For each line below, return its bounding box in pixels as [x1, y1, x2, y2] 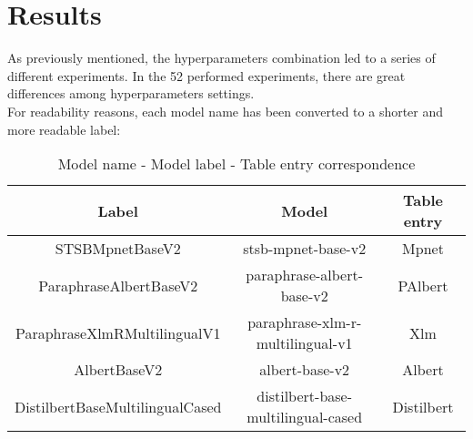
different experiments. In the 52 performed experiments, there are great [7, 66, 406, 85]
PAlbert [398, 274, 448, 296]
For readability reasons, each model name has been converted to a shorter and [7, 101, 444, 120]
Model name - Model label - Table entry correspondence [57, 153, 416, 175]
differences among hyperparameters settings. [7, 84, 255, 103]
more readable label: [7, 119, 121, 138]
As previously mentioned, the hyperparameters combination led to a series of [7, 48, 436, 67]
